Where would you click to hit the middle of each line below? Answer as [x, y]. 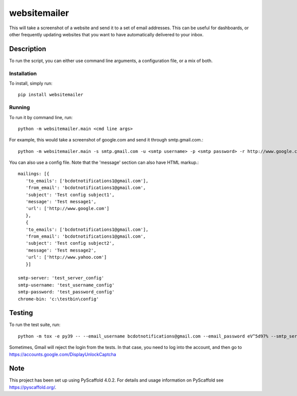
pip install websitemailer [51, 95]
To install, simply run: [31, 83]
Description [28, 49]
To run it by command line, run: [41, 117]
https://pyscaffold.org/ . [33, 387]
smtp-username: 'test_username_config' [66, 285]
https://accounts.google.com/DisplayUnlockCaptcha [63, 354]
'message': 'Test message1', [61, 202]
